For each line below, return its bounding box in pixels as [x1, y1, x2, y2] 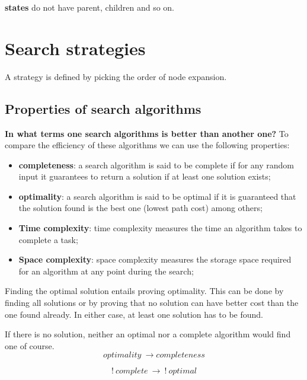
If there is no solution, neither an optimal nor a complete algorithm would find [5, 328, 291, 340]
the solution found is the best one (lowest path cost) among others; [18, 202, 263, 214]
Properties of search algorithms [5, 99, 202, 117]
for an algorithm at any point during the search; [18, 264, 194, 277]
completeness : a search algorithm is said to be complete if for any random [18, 158, 295, 171]
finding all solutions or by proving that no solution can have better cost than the [5, 296, 299, 309]
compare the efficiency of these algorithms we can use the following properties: [5, 139, 290, 151]
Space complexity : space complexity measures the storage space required [18, 253, 292, 266]
